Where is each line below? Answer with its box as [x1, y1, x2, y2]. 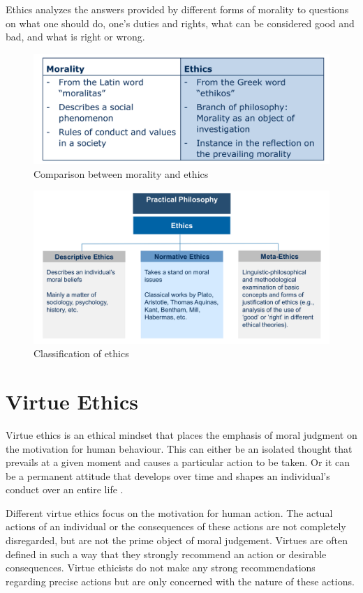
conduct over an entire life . [6, 482, 124, 497]
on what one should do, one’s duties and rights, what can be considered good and [6, 15, 355, 30]
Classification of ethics [34, 346, 129, 361]
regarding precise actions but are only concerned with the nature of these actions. [6, 573, 355, 588]
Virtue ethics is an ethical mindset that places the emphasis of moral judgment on [6, 427, 357, 442]
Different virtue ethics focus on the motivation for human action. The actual [6, 505, 333, 520]
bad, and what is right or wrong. [6, 29, 145, 44]
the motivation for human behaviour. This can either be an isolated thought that [6, 441, 353, 456]
